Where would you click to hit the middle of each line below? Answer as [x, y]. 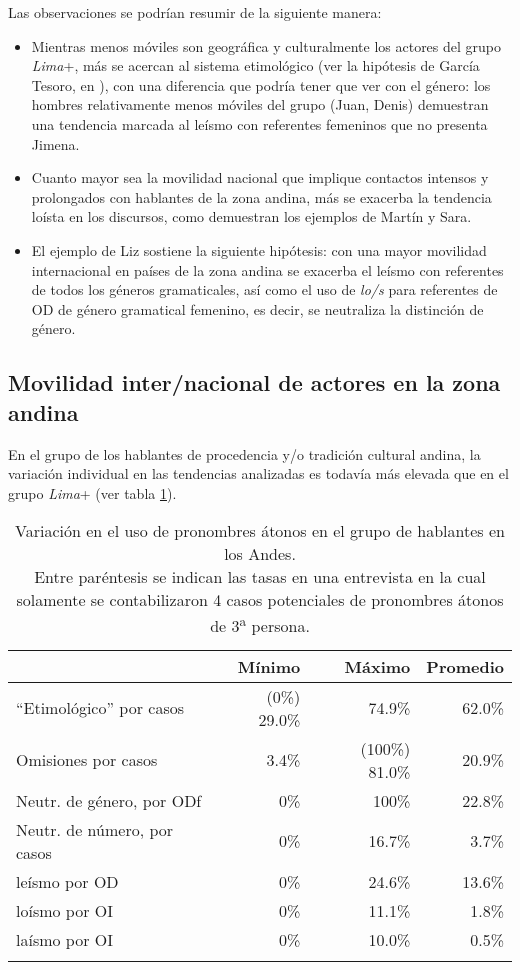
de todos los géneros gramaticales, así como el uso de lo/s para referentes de [264, 289]
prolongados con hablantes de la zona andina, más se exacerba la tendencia [261, 196]
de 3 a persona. [260, 624]
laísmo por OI [65, 939]
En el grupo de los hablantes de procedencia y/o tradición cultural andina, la [244, 453]
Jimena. [55, 143]
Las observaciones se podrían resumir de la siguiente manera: [195, 12]
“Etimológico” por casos [100, 708]
